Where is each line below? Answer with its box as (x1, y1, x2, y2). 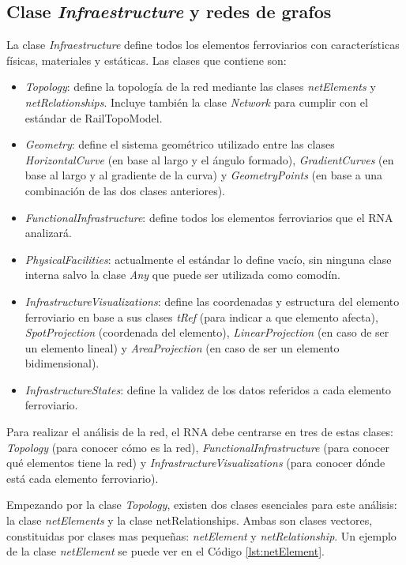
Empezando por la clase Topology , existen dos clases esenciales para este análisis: (6, 496, 397, 513)
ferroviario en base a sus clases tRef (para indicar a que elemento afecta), (24, 308, 378, 325)
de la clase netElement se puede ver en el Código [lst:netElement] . (6, 543, 325, 559)
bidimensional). (24, 355, 100, 371)
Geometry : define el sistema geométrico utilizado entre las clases (24, 136, 335, 153)
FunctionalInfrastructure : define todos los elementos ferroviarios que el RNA (24, 209, 393, 225)
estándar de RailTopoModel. (24, 109, 163, 126)
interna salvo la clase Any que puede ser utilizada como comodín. (24, 266, 340, 283)
